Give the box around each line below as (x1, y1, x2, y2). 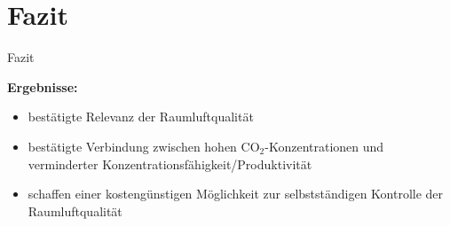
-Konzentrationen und (264, 136, 384, 155)
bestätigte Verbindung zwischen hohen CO (28, 136, 260, 155)
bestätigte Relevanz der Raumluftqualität (28, 107, 254, 126)
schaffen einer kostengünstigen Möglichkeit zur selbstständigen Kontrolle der (28, 184, 444, 203)
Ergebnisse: (7, 77, 78, 96)
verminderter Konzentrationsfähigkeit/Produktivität (28, 154, 312, 173)
